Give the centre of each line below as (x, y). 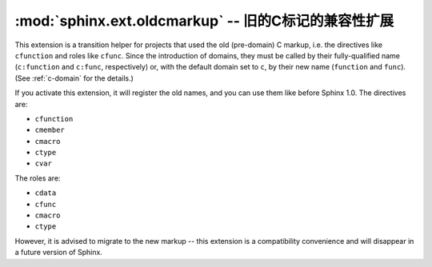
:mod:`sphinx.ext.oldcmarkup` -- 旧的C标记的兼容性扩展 (204, 21)
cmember (50, 130)
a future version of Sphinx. (59, 253)
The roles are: (38, 178)
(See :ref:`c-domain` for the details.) (74, 78)
